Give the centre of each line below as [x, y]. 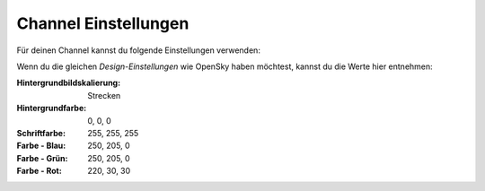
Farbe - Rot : [39, 171]
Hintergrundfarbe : [52, 109]
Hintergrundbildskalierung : [69, 83]
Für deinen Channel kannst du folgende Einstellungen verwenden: [138, 50]
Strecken [104, 95]
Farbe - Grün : [42, 158]
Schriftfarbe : [41, 133]
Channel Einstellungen [103, 23]
